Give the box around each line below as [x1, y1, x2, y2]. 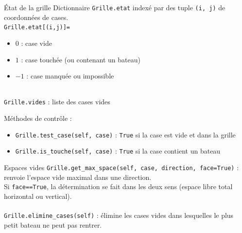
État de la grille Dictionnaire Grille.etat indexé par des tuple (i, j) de [4, 2, 225, 12]
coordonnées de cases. [4, 12, 69, 22]
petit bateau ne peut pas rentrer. [4, 219, 102, 230]
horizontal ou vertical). [4, 191, 72, 201]
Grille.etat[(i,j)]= [4, 24, 70, 31]
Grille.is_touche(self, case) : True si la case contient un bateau [15, 146, 221, 156]
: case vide [21, 38, 52, 48]
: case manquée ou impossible [26, 71, 114, 81]
